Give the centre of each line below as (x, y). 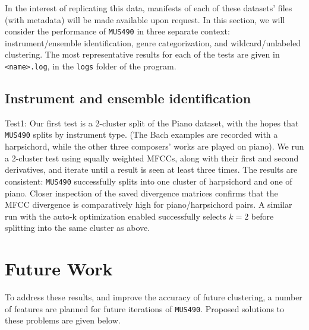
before (262, 216)
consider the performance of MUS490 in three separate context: (117, 31)
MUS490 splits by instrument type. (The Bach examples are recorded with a (141, 134)
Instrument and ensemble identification (128, 98)
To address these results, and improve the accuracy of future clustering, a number (154, 297)
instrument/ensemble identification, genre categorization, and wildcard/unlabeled (153, 42)
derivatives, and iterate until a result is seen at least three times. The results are (151, 169)
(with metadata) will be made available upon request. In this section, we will (145, 19)
